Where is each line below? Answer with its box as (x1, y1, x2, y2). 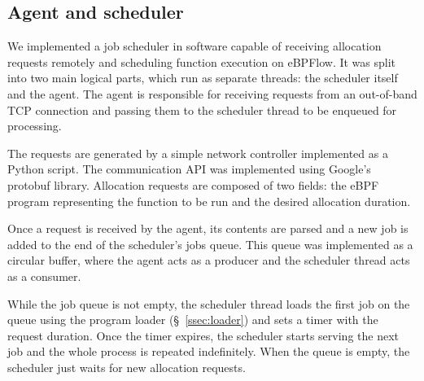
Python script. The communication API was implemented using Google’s (7, 160, 371, 177)
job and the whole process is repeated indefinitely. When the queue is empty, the (7, 343, 410, 360)
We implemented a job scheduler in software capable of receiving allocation (7, 37, 382, 55)
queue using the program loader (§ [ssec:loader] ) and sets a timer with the (7, 311, 378, 328)
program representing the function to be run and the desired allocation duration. (7, 192, 411, 209)
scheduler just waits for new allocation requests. (7, 358, 246, 375)
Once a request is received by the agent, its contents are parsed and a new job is (7, 220, 409, 237)
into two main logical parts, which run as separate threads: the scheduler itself (7, 69, 398, 86)
